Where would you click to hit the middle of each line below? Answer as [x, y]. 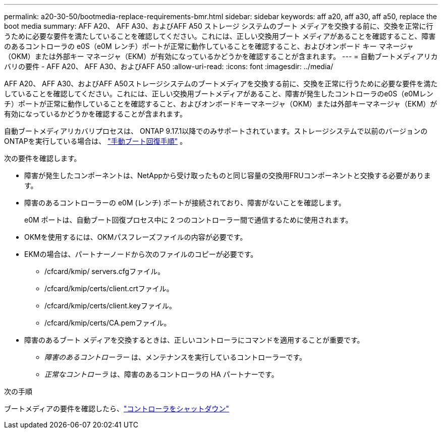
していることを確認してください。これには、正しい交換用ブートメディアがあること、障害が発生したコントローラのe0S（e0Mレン [219, 94]
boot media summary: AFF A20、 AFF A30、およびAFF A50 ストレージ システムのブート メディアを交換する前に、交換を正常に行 [219, 26]
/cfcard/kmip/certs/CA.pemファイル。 [108, 323]
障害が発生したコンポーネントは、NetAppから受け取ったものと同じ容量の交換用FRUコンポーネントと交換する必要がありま [228, 175]
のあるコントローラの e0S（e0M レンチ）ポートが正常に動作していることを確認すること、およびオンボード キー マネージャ [209, 46]
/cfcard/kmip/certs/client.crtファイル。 [109, 288]
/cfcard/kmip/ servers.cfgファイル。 [105, 271]
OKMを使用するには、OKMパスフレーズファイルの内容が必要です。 [136, 237]
